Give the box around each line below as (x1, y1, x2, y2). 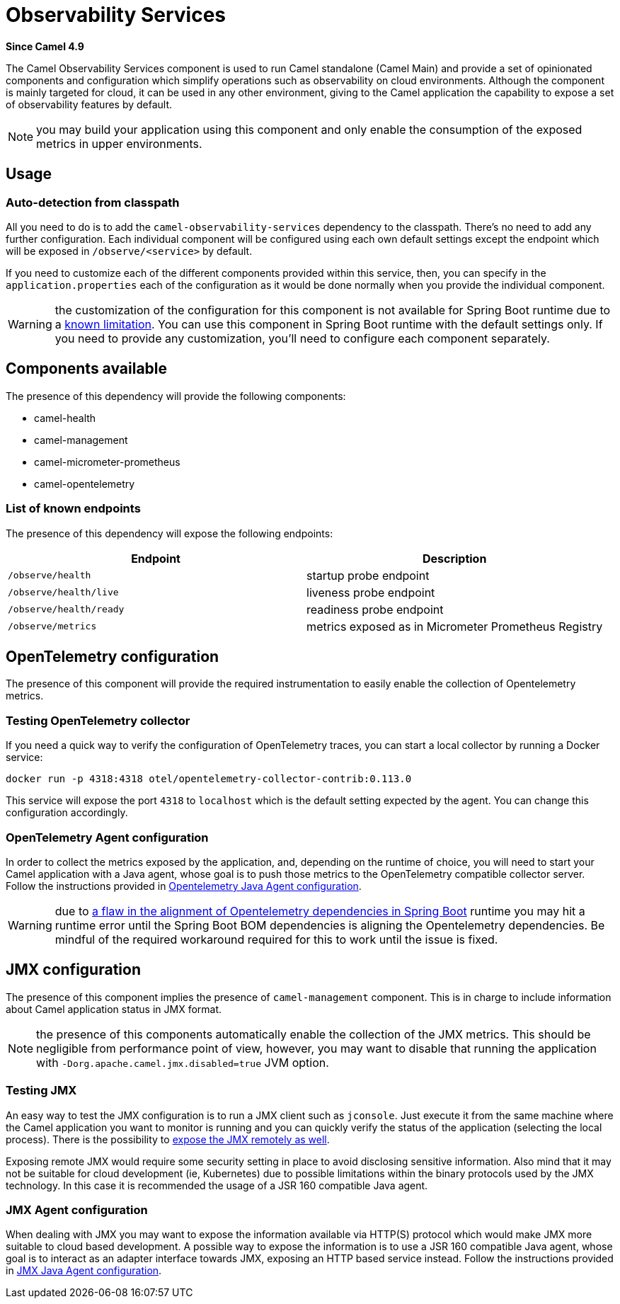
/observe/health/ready (8, 604, 125, 615)
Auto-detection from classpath (6, 195, 180, 210)
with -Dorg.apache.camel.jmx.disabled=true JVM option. (36, 1055, 329, 1070)
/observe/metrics (8, 621, 97, 632)
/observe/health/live (8, 587, 119, 598)
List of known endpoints (6, 501, 141, 516)
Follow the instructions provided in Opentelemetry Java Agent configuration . (6, 879, 362, 892)
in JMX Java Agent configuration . (6, 1264, 162, 1277)
